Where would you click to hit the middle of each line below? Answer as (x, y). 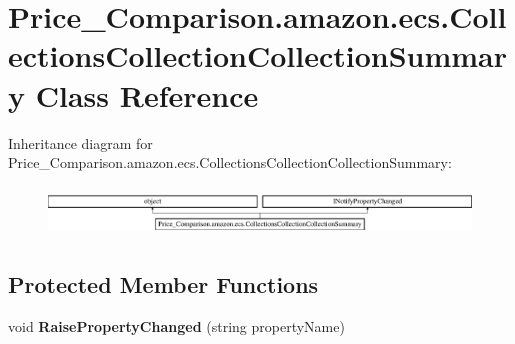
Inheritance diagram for (80, 142)
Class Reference (147, 94)
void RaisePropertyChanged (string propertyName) (176, 326)
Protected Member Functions (163, 284)
